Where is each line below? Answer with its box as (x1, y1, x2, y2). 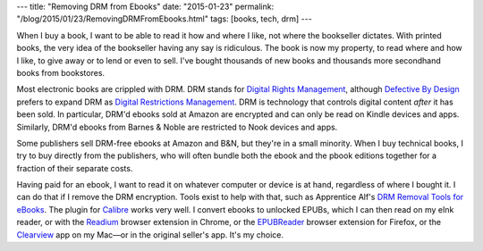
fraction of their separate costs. (16, 163, 133, 173)
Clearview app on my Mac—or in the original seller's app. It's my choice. (16, 229, 284, 240)
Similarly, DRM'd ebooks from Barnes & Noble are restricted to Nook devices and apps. (16, 121, 338, 132)
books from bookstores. (16, 67, 106, 78)
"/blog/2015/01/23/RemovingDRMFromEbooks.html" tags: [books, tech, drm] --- (16, 13, 312, 24)
